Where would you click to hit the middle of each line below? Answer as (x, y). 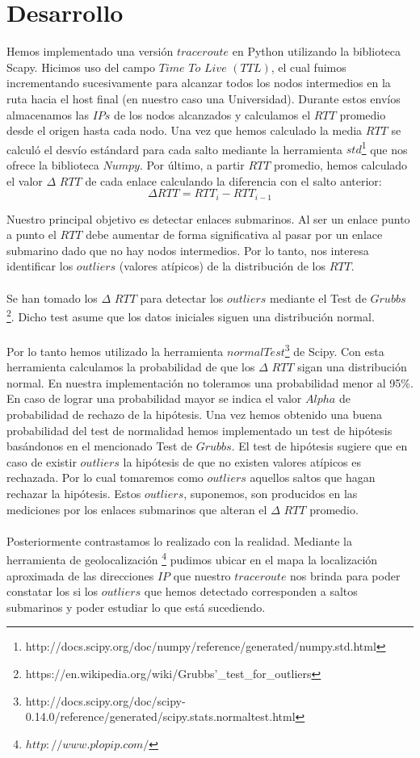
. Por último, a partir (192, 164)
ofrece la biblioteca (53, 164)
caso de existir (42, 461)
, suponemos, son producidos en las (271, 493)
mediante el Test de (318, 297)
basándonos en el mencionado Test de (100, 446)
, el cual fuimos (309, 67)
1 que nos (384, 148)
